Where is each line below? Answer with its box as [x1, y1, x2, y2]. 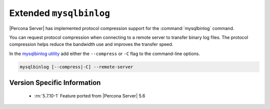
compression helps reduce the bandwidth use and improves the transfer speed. [9, 41, 173, 47]
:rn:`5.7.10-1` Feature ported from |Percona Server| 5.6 [34, 92, 145, 98]
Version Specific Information [9, 78, 101, 87]
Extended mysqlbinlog [9, 7, 110, 18]
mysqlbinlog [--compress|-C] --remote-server [19, 64, 133, 69]
